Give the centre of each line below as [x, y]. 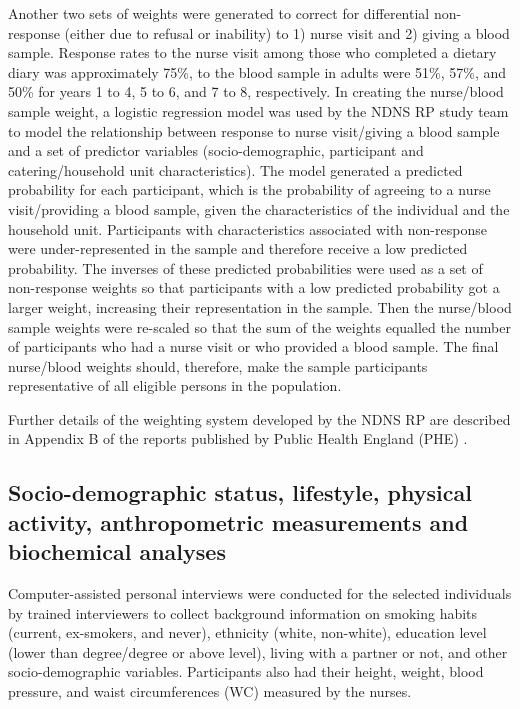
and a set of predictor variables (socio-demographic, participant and [216, 150]
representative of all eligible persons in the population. [175, 385]
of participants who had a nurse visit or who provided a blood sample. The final [253, 346]
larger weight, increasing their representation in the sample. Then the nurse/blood [260, 306]
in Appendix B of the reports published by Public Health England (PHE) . [238, 438]
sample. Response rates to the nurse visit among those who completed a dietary [252, 52]
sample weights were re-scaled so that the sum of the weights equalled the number [259, 326]
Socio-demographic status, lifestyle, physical [240, 492]
